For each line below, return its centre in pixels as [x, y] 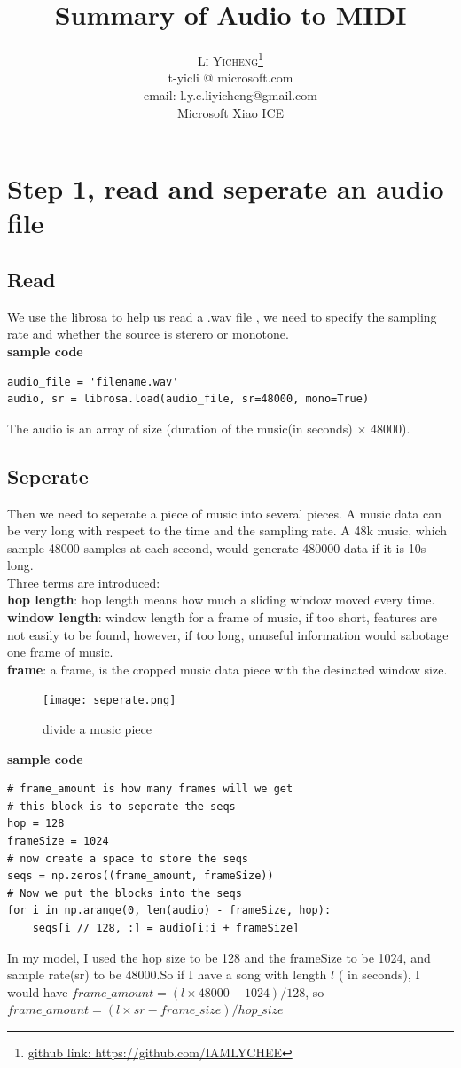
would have [38, 991]
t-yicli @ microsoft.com [230, 78]
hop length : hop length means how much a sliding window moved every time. [221, 600]
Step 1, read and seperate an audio [226, 188]
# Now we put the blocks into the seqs [125, 893]
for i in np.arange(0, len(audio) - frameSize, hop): [169, 911]
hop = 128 [36, 824]
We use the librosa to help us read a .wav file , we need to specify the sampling [222, 316]
